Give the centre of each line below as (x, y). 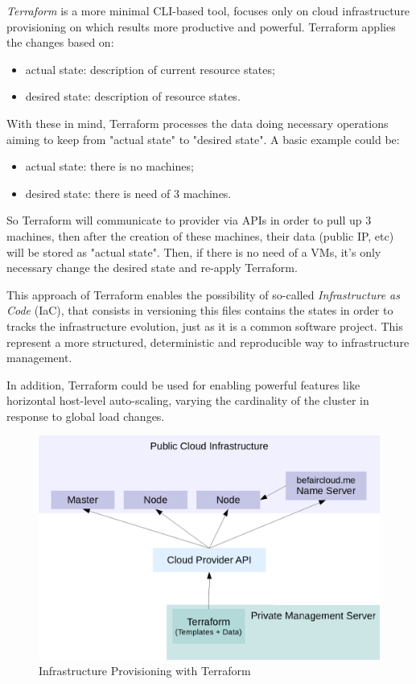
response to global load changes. (86, 416)
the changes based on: (60, 42)
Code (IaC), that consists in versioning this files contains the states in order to (200, 310)
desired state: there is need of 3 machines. (128, 193)
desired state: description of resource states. (133, 96)
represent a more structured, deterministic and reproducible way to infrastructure (208, 342)
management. (39, 358)
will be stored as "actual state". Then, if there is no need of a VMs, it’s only (194, 251)
